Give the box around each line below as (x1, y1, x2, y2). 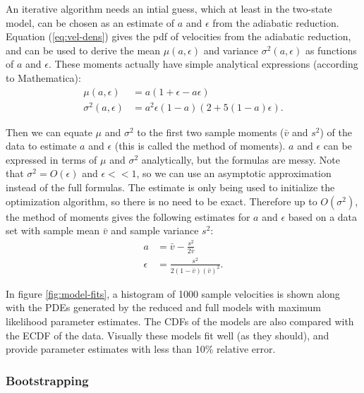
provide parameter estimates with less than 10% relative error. (6, 341, 276, 356)
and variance (203, 42, 259, 57)
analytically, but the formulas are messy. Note (141, 152, 340, 167)
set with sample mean (6, 223, 100, 238)
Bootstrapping (6, 371, 89, 389)
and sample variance (111, 223, 199, 238)
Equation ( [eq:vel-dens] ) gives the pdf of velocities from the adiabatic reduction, (6, 29, 351, 44)
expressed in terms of (6, 152, 97, 167)
